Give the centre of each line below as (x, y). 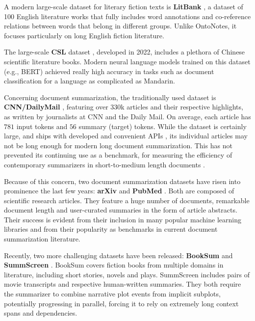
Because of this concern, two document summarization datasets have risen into (122, 181)
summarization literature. (42, 239)
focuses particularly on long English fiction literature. (84, 35)
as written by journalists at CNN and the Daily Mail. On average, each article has (127, 116)
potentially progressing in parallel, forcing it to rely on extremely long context (121, 303)
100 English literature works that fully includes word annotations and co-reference (127, 16)
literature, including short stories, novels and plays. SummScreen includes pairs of (127, 274)
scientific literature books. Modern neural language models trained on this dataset (127, 61)
